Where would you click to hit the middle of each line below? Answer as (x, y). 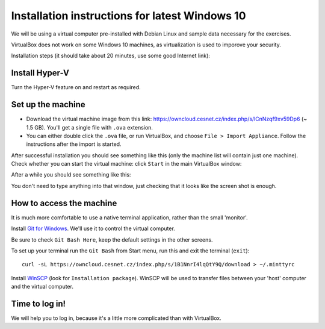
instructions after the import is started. (74, 144)
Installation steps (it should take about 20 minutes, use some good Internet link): (111, 56)
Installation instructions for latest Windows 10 (128, 16)
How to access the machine (64, 203)
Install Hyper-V (40, 73)
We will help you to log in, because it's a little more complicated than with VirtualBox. (116, 318)
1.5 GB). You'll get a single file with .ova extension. (90, 127)
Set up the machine (48, 105)
